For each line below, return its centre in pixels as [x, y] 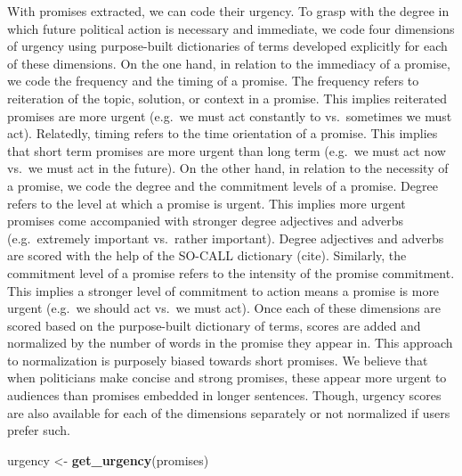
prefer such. [39, 430]
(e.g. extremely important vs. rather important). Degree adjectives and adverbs [226, 238]
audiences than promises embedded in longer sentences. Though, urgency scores [224, 395]
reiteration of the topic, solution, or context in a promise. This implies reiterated [227, 98]
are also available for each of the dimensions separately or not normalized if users [229, 412]
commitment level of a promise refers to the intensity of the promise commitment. [231, 272]
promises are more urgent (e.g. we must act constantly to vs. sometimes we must [230, 115]
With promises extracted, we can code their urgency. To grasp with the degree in [228, 11]
